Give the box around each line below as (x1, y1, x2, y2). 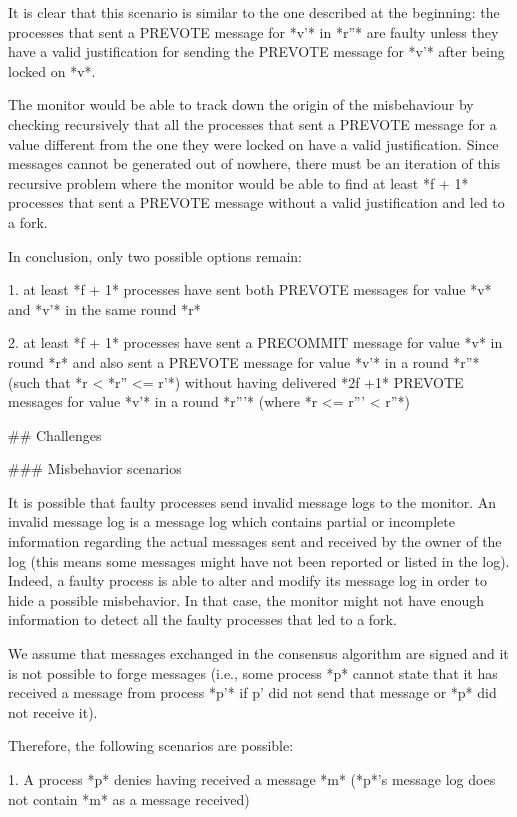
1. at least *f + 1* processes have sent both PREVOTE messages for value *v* (8, 279, 492, 300)
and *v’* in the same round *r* (8, 298, 201, 319)
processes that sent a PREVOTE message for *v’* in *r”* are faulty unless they (8, 21, 499, 42)
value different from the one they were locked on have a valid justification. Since (8, 133, 499, 154)
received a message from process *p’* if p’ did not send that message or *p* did (8, 682, 497, 703)
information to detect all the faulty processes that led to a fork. (8, 609, 397, 630)
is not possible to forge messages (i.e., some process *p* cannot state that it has (8, 662, 498, 683)
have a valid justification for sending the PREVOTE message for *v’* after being (8, 41, 505, 62)
